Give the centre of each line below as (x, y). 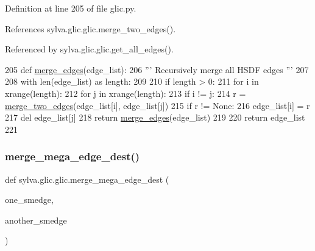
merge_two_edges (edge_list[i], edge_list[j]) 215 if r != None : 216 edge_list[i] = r (157, 105)
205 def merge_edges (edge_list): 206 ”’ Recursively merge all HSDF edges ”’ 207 (157, 69)
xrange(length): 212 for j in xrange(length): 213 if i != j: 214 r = (126, 93)
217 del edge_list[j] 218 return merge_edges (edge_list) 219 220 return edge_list (155, 117)
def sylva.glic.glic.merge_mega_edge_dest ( (87, 179)
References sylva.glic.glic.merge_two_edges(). (90, 28)
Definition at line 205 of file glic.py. (71, 8)
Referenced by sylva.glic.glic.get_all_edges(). (89, 49)
